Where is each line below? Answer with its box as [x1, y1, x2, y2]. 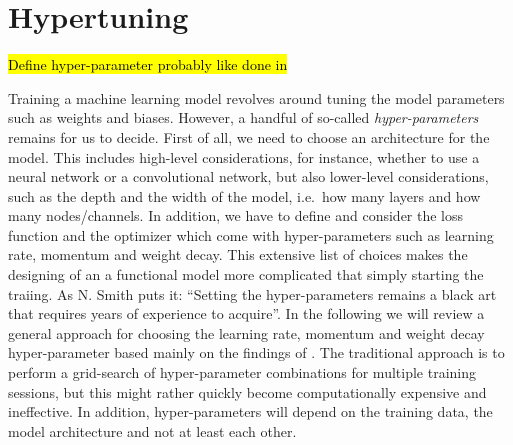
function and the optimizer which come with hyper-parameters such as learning [8, 224, 494, 245]
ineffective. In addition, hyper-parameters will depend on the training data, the [8, 401, 493, 422]
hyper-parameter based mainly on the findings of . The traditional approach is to [8, 342, 505, 363]
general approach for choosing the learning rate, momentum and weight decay [8, 322, 485, 343]
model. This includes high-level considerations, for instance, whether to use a [8, 146, 480, 167]
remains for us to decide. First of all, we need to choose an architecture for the [8, 126, 490, 147]
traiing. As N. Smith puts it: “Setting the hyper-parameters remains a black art [8, 283, 497, 304]
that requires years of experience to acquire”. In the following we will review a [8, 303, 485, 324]
